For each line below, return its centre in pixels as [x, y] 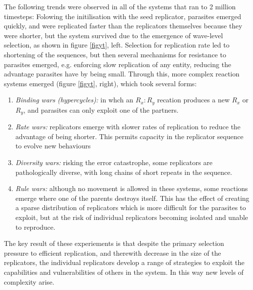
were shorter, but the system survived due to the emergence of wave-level [114, 35]
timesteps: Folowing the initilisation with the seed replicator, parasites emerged [123, 16]
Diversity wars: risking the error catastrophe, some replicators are [114, 162]
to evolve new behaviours [53, 146]
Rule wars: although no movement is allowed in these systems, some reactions [132, 188]
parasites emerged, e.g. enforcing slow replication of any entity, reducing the [118, 64]
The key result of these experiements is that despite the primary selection [114, 243]
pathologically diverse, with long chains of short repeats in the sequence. [124, 172]
